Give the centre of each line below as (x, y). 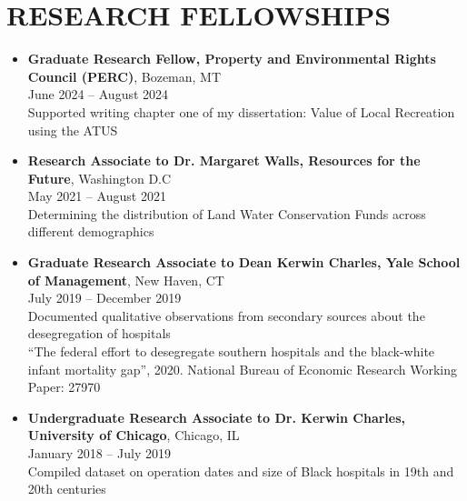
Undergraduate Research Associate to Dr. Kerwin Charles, (217, 417)
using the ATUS (73, 130)
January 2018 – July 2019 (99, 453)
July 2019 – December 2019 (104, 298)
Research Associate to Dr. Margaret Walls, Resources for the (224, 160)
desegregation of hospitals (99, 333)
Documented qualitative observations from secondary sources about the (226, 315)
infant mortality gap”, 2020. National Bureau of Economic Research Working (242, 369)
